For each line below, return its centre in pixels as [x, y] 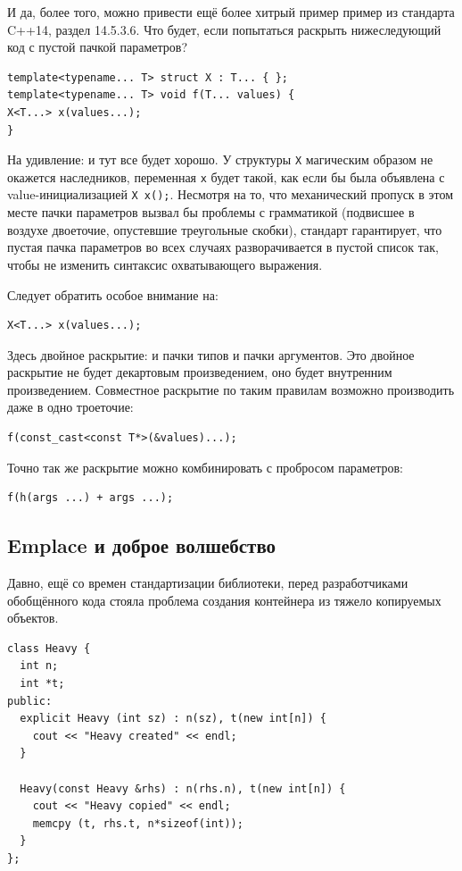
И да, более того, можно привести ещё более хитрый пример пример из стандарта [231, 12]
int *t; [42, 684]
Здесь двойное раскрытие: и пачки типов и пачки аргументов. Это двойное [211, 354]
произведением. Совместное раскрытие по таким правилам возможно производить [231, 389]
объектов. [33, 618]
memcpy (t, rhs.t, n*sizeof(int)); [138, 823]
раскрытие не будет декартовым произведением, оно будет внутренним [200, 372]
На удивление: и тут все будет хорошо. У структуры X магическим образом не [220, 159]
